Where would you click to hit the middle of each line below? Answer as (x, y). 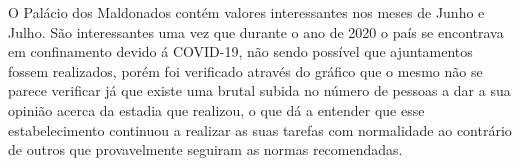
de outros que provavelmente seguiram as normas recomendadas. (205, 149)
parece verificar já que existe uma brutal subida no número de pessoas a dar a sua (259, 90)
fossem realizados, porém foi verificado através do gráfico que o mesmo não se (245, 70)
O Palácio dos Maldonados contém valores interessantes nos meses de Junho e (246, 12)
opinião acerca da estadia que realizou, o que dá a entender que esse (216, 109)
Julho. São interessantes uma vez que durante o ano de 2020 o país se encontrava (256, 31)
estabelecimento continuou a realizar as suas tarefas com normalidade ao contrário (260, 129)
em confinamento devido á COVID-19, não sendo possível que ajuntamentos (240, 51)
